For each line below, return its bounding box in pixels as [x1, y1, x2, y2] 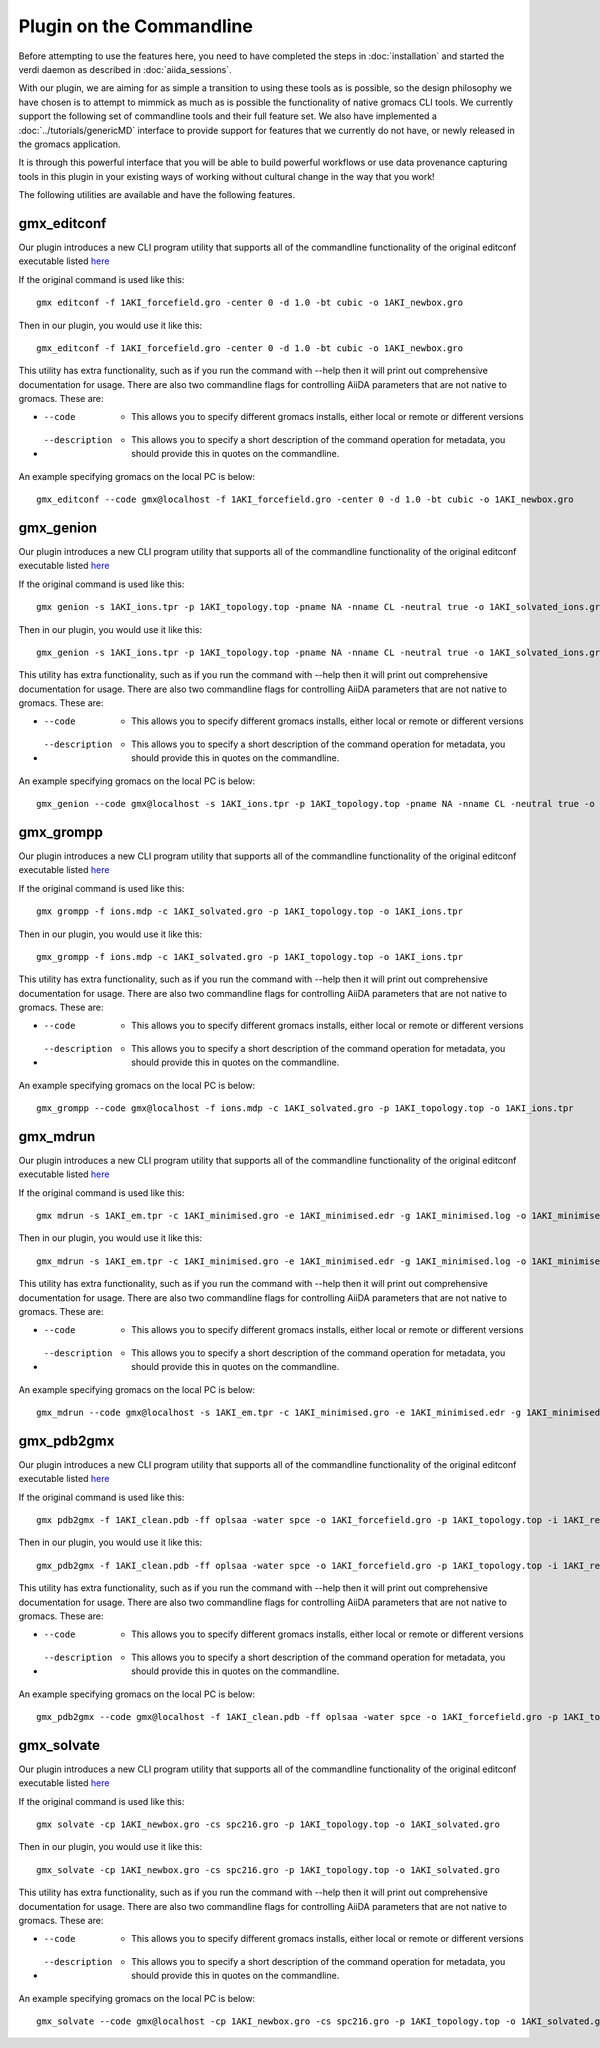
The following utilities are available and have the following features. [18, 189, 296, 201]
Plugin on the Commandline [18, 15, 254, 37]
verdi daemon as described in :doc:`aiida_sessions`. [18, 63, 232, 75]
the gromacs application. [18, 138, 121, 150]
